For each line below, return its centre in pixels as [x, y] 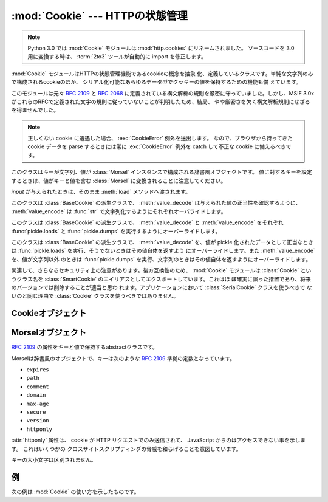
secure [36, 412]
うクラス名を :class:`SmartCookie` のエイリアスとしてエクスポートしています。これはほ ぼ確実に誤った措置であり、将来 [161, 279]
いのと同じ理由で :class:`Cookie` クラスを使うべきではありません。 [95, 296]
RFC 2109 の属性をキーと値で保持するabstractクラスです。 [84, 347]
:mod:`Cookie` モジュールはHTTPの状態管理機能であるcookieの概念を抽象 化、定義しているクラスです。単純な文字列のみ [162, 74]
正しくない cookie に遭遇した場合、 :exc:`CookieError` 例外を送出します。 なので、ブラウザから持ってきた [160, 138]
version [38, 421]
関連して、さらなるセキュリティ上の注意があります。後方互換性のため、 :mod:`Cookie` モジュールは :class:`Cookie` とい [161, 270]
